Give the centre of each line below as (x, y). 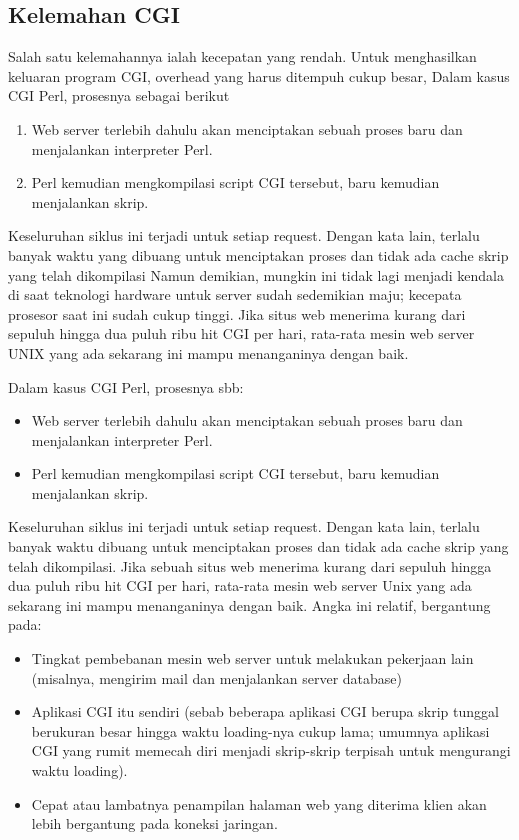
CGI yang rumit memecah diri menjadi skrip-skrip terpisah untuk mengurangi (271, 750)
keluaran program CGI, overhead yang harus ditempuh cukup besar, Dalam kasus (259, 75)
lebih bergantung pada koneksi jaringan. (154, 823)
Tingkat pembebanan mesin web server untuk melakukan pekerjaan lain (252, 658)
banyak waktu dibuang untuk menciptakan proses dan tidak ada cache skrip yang (258, 546)
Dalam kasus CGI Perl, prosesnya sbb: (126, 386)
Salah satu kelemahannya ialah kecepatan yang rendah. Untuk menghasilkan (242, 56)
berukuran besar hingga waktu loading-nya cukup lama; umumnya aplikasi (260, 730)
